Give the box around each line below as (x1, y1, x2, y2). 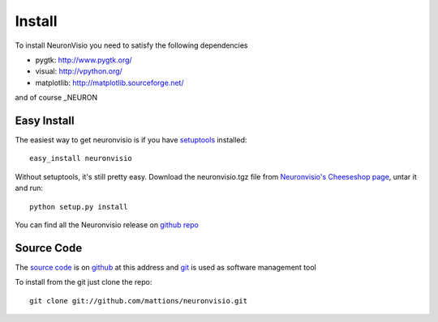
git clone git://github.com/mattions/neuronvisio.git (29, 296, 247, 305)
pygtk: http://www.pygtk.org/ (35, 55, 133, 65)
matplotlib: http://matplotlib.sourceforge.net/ (35, 78, 184, 87)
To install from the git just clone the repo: (15, 278, 152, 287)
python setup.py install (29, 202, 128, 211)
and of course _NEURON (15, 93, 98, 103)
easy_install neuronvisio (29, 154, 133, 163)
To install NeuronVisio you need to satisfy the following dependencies (15, 40, 248, 50)
